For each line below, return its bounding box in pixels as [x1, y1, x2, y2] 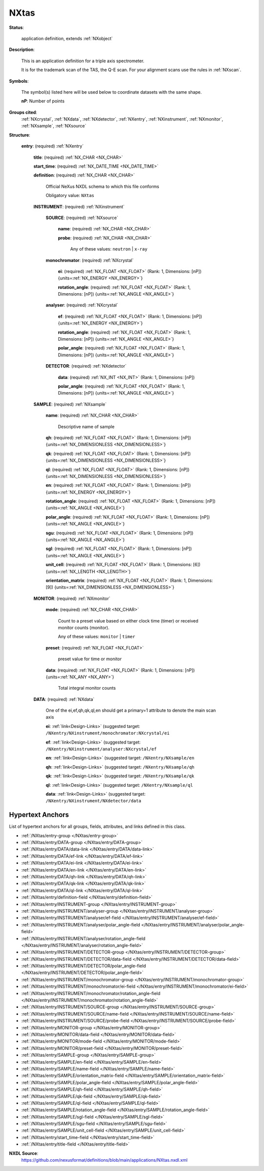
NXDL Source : [9, 1150, 39, 1156]
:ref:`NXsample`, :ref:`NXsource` [21, 123, 87, 129]
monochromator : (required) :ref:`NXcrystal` [45, 257, 134, 263]
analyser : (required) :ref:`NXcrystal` [45, 302, 118, 308]
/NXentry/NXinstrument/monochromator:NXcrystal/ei [45, 730, 170, 736]
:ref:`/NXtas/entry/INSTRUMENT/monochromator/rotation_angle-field [21, 990, 161, 996]
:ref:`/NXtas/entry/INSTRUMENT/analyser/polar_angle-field [21, 922, 140, 927]
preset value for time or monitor [58, 656, 122, 662]
